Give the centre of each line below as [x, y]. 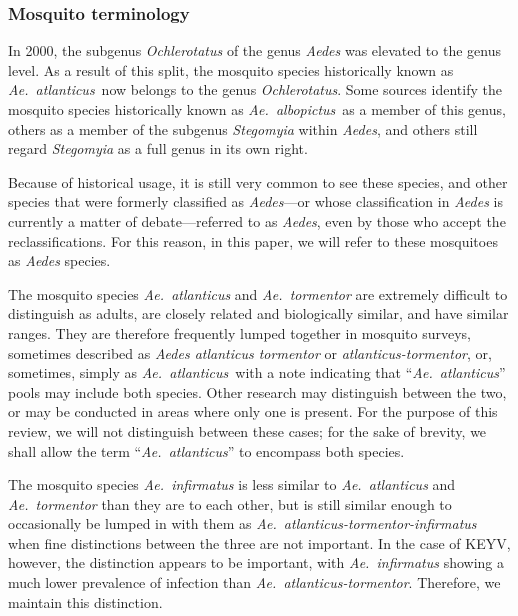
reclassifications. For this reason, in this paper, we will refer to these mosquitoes [253, 240]
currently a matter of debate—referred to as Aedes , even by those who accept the [257, 220]
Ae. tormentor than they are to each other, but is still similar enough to [230, 503]
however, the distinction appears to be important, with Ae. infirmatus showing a [256, 562]
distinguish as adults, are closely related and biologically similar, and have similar [258, 313]
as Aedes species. [59, 260]
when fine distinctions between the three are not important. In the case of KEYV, [259, 542]
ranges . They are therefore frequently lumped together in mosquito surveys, [239, 332]
